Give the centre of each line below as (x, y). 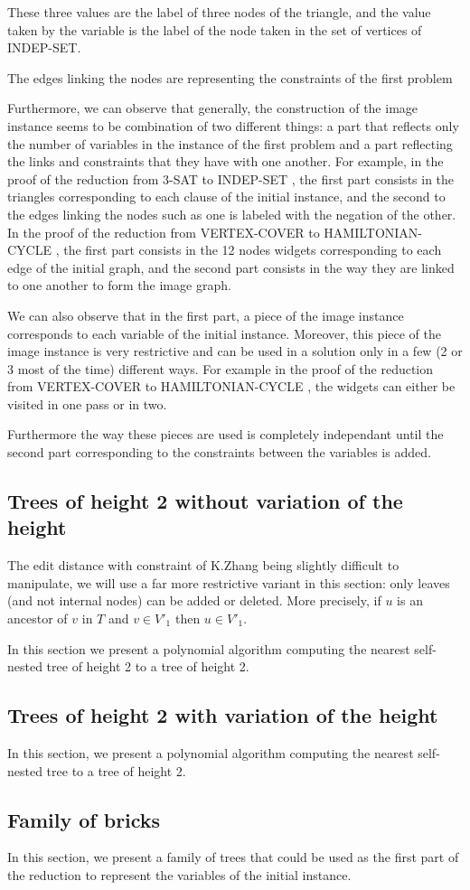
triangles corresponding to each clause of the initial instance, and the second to (226, 197)
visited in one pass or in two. (87, 403)
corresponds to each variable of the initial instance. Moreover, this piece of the (224, 333)
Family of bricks (84, 819)
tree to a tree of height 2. (116, 770)
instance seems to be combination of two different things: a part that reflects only (233, 125)
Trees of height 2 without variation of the (205, 501)
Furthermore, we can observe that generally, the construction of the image (213, 108)
